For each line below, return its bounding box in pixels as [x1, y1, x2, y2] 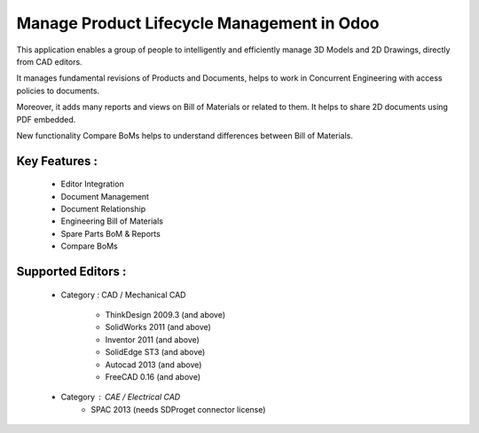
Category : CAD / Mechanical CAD [60, 289, 186, 300]
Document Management [60, 191, 150, 201]
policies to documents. [16, 85, 100, 96]
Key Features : [16, 154, 98, 169]
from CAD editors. [16, 56, 83, 67]
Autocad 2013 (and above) [105, 359, 202, 370]
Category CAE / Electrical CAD [60, 391, 181, 403]
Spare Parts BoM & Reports [60, 228, 161, 239]
